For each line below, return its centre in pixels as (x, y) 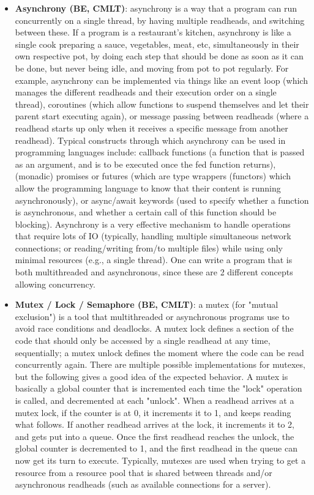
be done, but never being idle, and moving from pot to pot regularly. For (152, 68)
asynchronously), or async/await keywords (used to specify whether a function (162, 200)
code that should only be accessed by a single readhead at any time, (143, 341)
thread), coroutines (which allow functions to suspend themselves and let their (162, 104)
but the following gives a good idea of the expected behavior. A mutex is (151, 376)
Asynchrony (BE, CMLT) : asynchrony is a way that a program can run (156, 8)
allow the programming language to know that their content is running (148, 188)
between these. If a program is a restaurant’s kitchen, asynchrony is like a (153, 32)
